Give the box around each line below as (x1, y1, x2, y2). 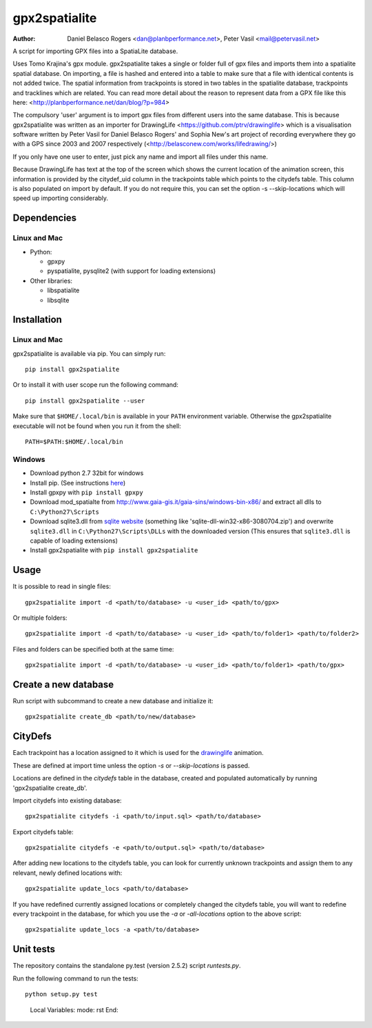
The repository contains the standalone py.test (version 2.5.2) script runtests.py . (12, 962, 241, 970)
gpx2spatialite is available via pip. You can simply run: (12, 349, 166, 358)
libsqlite (47, 296, 70, 304)
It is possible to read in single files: (12, 583, 112, 591)
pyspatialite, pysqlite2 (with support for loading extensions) (47, 267, 216, 275)
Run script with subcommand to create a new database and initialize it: (12, 697, 214, 705)
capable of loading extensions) (30, 536, 118, 545)
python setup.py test (25, 990, 98, 998)
